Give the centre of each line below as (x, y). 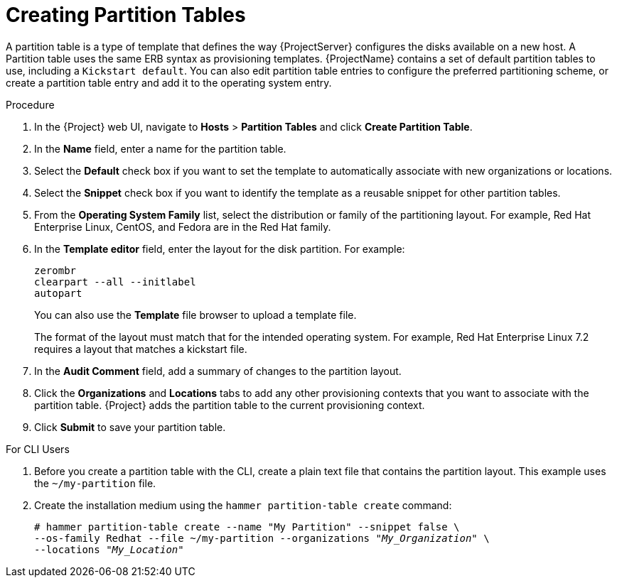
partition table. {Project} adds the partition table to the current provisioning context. (230, 405)
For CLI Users (38, 449)
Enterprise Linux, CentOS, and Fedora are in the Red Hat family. (183, 227)
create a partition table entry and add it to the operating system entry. (169, 82)
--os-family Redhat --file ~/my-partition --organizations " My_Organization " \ (262, 538)
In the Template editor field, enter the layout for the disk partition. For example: (220, 249)
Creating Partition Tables (126, 15)
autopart (58, 293)
